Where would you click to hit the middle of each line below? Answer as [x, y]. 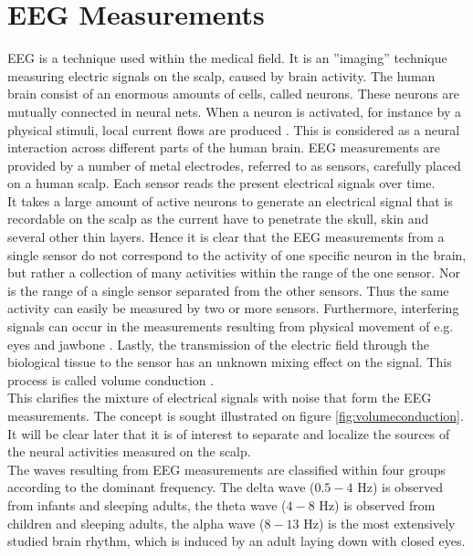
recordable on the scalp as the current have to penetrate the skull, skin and [218, 219]
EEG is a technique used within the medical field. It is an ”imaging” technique [227, 58]
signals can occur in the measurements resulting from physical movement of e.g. [231, 326]
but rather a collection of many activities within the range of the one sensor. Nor [234, 273]
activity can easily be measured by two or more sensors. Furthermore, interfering [233, 308]
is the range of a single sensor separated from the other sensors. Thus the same [228, 290]
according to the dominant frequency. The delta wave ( [161, 487]
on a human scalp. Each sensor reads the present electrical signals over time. [221, 183]
